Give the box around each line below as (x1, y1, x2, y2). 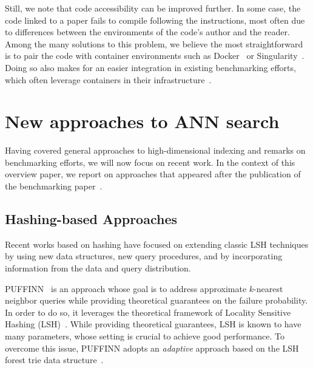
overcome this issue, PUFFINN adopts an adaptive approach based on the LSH (5, 341, 299, 354)
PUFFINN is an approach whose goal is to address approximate (5, 282, 247, 295)
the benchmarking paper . (5, 180, 103, 193)
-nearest (254, 282, 283, 295)
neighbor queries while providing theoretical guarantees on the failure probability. (5, 294, 308, 307)
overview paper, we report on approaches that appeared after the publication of (5, 168, 301, 180)
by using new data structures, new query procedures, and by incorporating (5, 250, 283, 262)
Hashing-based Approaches (5, 210, 177, 228)
